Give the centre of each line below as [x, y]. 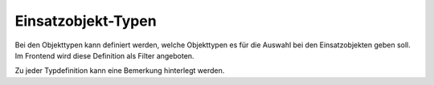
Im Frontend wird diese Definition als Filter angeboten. [104, 55]
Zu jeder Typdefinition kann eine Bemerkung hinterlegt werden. [120, 71]
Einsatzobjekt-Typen [86, 21]
